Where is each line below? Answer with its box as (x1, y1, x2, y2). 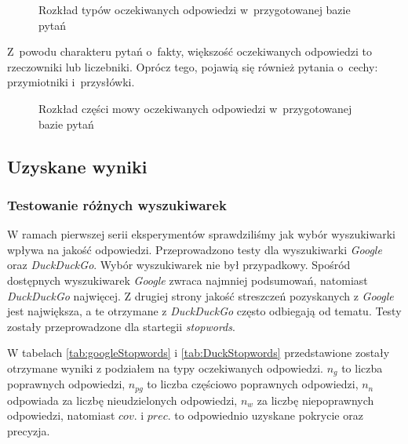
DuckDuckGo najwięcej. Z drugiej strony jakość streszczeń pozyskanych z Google (7, 287, 394, 304)
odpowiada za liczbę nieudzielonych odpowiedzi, (7, 391, 238, 408)
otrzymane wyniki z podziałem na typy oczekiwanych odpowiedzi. (7, 359, 323, 376)
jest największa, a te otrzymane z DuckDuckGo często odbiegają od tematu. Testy (7, 303, 402, 319)
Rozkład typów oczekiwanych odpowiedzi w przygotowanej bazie (38, 2, 351, 17)
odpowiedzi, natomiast (7, 407, 115, 424)
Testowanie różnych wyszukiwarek (7, 195, 227, 214)
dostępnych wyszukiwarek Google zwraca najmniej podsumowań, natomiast (7, 271, 368, 288)
